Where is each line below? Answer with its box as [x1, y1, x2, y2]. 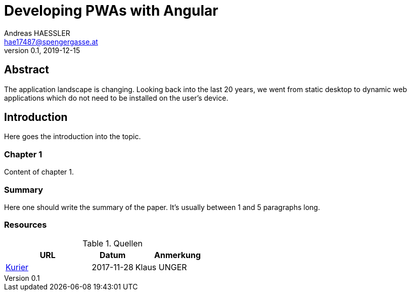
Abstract [4, 63, 49, 76]
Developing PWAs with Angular [4, 2, 218, 19]
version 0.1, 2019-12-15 [4, 46, 80, 55]
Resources [4, 220, 47, 230]
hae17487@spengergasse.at [4, 37, 98, 46]
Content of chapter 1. [4, 167, 74, 177]
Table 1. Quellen [82, 238, 143, 248]
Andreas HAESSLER [4, 28, 70, 37]
